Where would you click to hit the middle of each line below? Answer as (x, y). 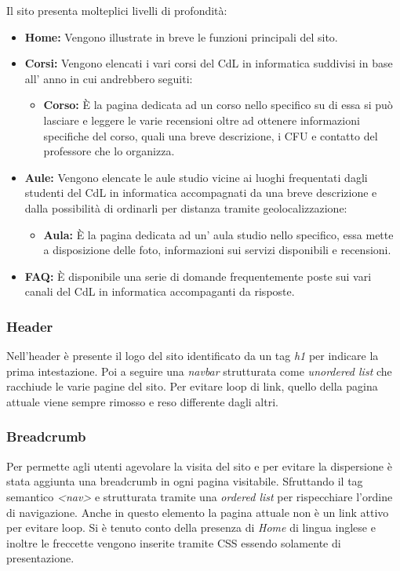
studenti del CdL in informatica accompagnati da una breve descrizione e (201, 193)
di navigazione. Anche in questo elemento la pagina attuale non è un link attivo (198, 512)
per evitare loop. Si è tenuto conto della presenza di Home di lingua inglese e (191, 527)
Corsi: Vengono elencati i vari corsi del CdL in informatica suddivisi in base (209, 63)
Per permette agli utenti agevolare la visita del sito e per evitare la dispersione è (199, 466)
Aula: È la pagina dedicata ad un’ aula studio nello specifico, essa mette (218, 234)
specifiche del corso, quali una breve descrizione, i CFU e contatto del (211, 135)
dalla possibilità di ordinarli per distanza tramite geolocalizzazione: (186, 207)
